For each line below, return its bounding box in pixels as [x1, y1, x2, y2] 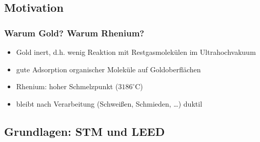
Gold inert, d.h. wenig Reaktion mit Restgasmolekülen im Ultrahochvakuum [16, 47, 256, 57]
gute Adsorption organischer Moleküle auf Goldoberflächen [16, 64, 201, 74]
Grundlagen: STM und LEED [4, 123, 165, 139]
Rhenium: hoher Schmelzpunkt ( [16, 81, 118, 92]
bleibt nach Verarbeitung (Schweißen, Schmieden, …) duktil [16, 98, 203, 109]
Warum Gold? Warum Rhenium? [4, 26, 145, 39]
